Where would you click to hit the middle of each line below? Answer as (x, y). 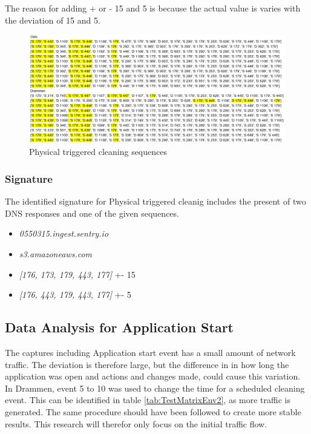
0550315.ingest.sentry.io (64, 233)
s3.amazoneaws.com (56, 254)
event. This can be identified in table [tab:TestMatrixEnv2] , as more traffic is (148, 400)
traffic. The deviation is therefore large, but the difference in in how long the (147, 364)
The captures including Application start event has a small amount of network (150, 353)
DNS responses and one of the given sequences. (92, 213)
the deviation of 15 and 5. (53, 20)
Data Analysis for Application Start (119, 327)
